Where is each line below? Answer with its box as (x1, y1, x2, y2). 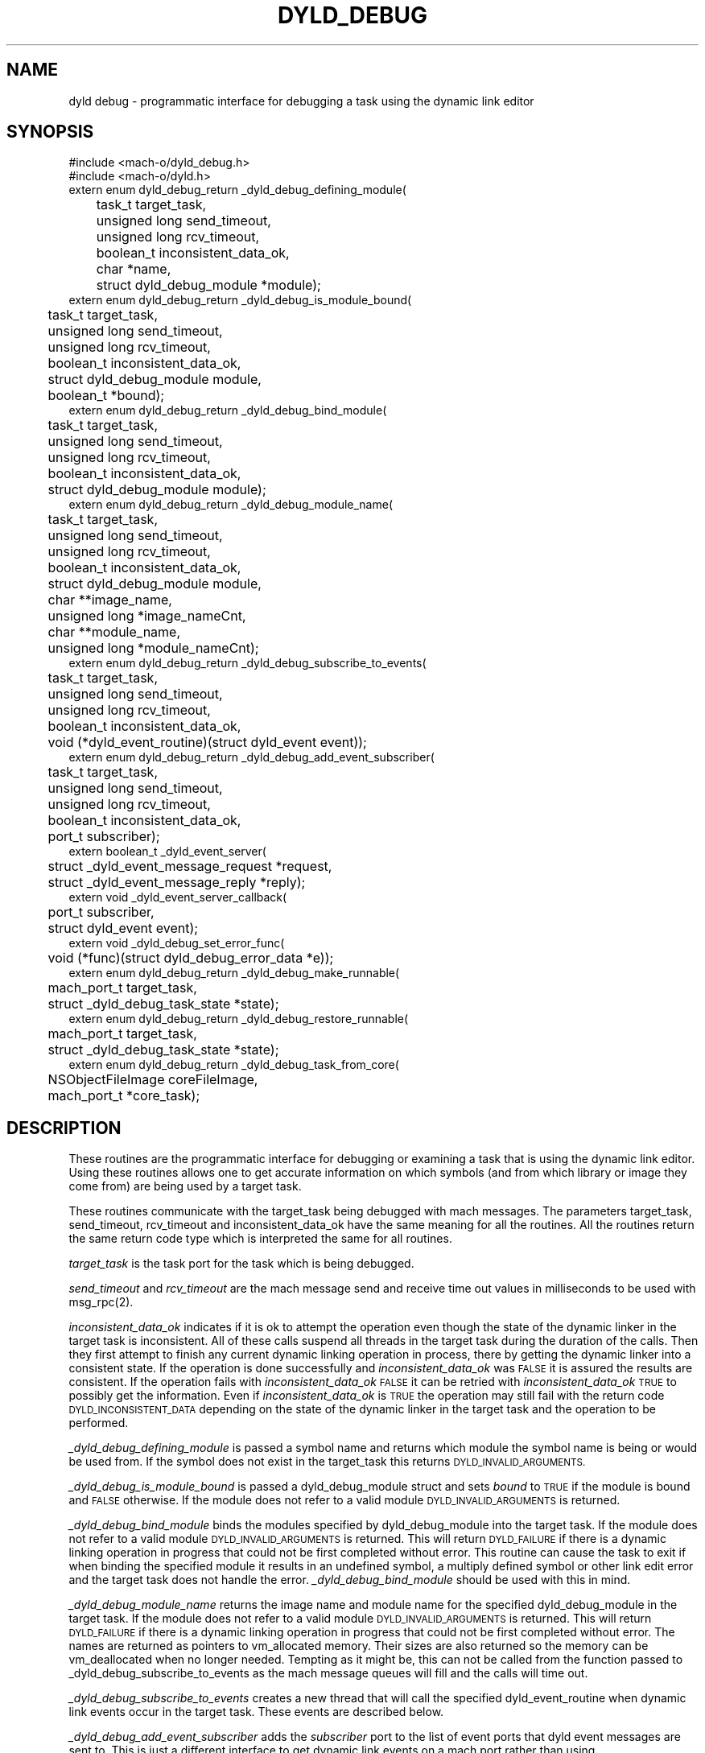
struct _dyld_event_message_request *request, (47, 858, 332, 875)
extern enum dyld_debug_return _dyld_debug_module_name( (68, 497, 393, 512)
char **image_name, (47, 592, 172, 608)
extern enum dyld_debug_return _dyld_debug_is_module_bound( (68, 293, 412, 307)
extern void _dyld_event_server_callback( (68, 890, 287, 905)
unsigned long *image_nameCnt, (47, 608, 246, 625)
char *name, (96, 261, 171, 278)
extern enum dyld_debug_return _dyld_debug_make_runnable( (68, 966, 400, 980)
